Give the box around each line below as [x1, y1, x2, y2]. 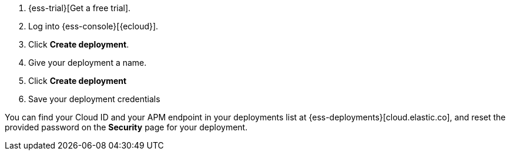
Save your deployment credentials [28, 94, 160, 104]
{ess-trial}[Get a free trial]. [28, 3, 131, 13]
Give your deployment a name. [28, 58, 147, 68]
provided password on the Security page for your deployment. [5, 122, 248, 132]
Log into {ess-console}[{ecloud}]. [28, 21, 159, 31]
